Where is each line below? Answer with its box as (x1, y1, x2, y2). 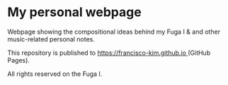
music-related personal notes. (7, 34, 96, 43)
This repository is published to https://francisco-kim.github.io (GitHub (7, 48, 211, 57)
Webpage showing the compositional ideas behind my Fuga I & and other (7, 27, 221, 36)
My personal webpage (7, 4, 142, 20)
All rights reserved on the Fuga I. (7, 70, 103, 78)
